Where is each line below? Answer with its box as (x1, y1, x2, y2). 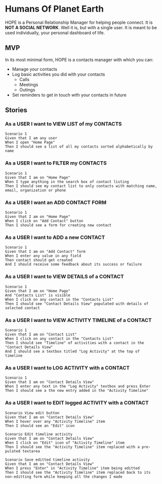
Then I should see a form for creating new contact (5, 223, 112, 228)
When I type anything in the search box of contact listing (5, 179, 130, 184)
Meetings (19, 82, 38, 87)
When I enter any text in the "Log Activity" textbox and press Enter (5, 384, 151, 389)
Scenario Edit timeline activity (5, 432, 73, 436)
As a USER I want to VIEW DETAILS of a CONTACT (5, 273, 124, 280)
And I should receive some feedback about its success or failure (5, 262, 142, 267)
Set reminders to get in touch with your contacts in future (12, 92, 127, 98)
